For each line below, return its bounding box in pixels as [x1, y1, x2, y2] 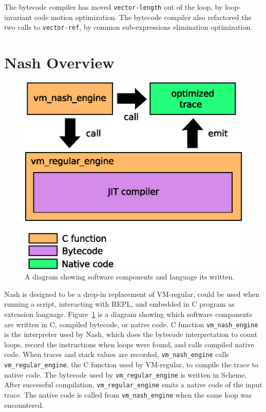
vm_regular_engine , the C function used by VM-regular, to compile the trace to [4, 359, 258, 370]
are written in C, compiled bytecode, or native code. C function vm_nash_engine [4, 319, 258, 329]
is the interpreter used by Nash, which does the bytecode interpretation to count [4, 329, 258, 340]
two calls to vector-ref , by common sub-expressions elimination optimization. [4, 22, 253, 32]
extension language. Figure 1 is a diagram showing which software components [4, 308, 253, 319]
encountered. [4, 399, 44, 410]
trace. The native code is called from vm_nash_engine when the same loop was [4, 389, 252, 400]
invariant [4, 11, 32, 22]
